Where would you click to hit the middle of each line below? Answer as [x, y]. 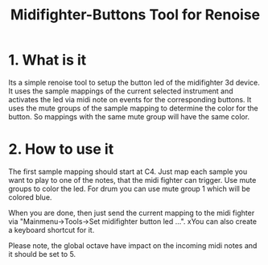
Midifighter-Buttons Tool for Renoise [135, 15]
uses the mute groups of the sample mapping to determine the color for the [134, 108]
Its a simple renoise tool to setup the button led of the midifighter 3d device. [134, 82]
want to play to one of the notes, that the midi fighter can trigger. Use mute [132, 180]
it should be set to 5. [42, 254]
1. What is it [47, 60]
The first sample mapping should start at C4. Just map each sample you [128, 172]
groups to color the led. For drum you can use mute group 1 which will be [130, 188]
